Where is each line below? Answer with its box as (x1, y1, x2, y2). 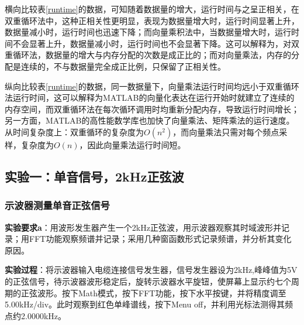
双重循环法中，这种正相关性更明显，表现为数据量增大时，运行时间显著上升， (5, 14, 299, 26)
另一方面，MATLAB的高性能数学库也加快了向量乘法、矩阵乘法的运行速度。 (5, 114, 295, 126)
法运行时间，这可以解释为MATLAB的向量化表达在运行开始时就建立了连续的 (5, 91, 295, 104)
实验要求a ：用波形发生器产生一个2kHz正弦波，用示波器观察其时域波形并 (5, 221, 281, 233)
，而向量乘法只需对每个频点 (172, 125, 279, 138)
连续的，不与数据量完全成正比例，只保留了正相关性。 (20, 60, 226, 72)
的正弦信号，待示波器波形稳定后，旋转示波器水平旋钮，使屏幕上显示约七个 (5, 275, 291, 287)
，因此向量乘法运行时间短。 (79, 138, 186, 150)
